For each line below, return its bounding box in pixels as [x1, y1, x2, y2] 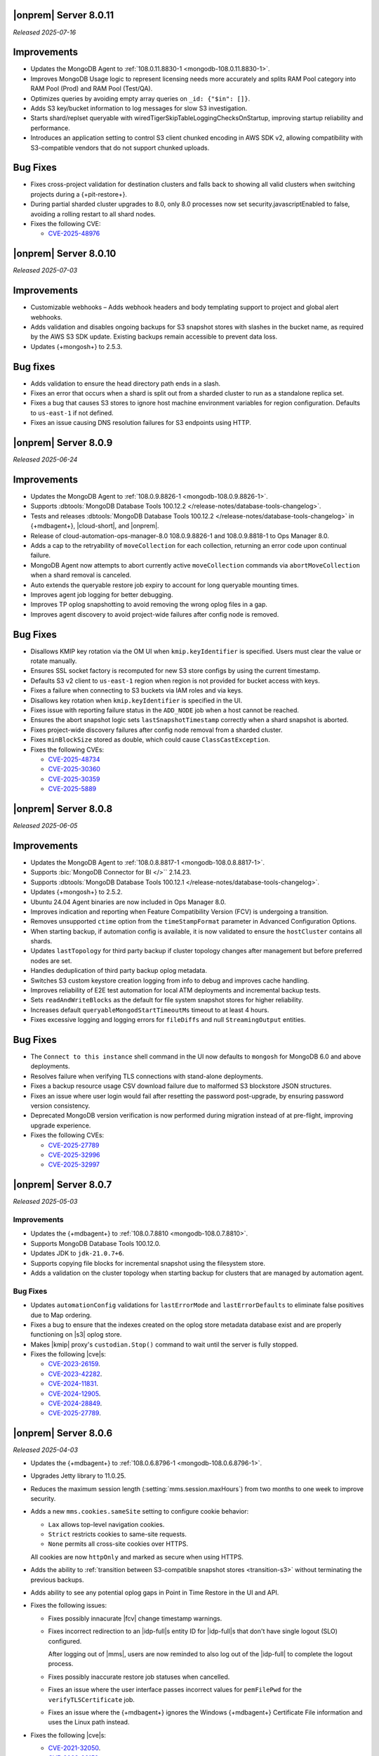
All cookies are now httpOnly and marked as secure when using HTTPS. [30, 1552, 244, 1561]
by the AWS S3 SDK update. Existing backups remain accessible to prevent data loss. [30, 332, 278, 341]
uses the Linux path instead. [48, 1718, 130, 1726]
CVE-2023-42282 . [48, 1370, 102, 1378]
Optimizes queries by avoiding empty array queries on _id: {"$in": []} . [30, 94, 251, 103]
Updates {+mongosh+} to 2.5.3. [30, 342, 123, 350]
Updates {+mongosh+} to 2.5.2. [30, 888, 123, 896]
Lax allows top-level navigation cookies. [48, 1520, 165, 1528]
